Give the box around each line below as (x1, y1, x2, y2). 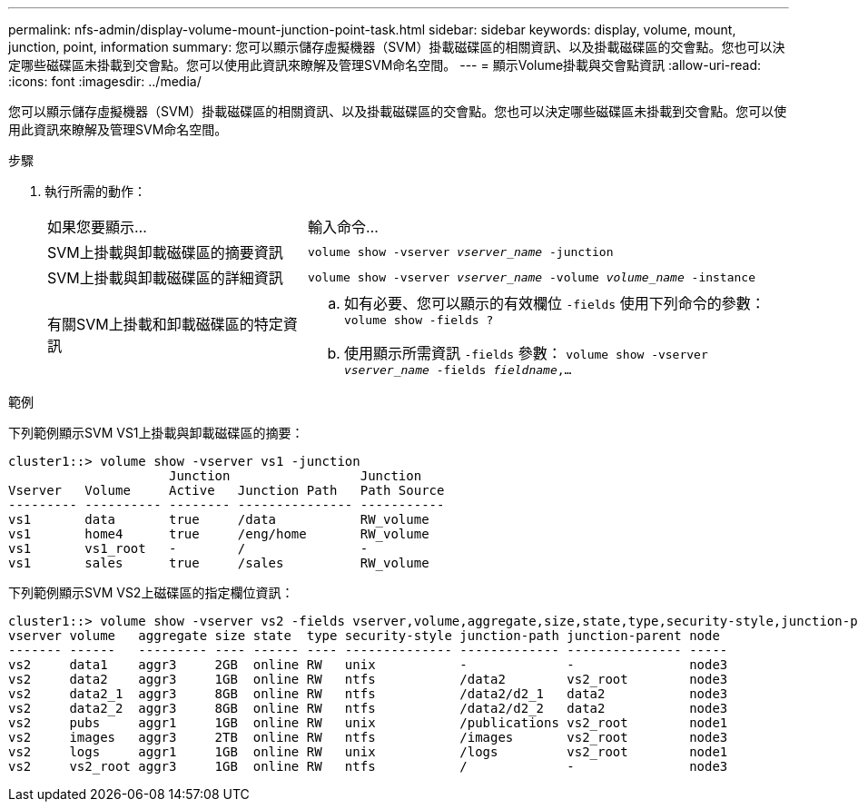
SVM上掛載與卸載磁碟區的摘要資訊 (47, 243, 283, 261)
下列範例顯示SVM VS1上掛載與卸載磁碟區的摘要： (8, 425, 304, 440)
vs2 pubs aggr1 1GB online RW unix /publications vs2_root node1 (8, 715, 728, 730)
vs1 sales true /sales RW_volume (8, 556, 429, 570)
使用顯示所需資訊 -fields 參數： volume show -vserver (343, 344, 708, 362)
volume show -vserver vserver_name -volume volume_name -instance (307, 270, 756, 284)
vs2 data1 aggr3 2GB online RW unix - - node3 (8, 657, 728, 672)
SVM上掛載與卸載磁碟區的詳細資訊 (47, 269, 283, 287)
